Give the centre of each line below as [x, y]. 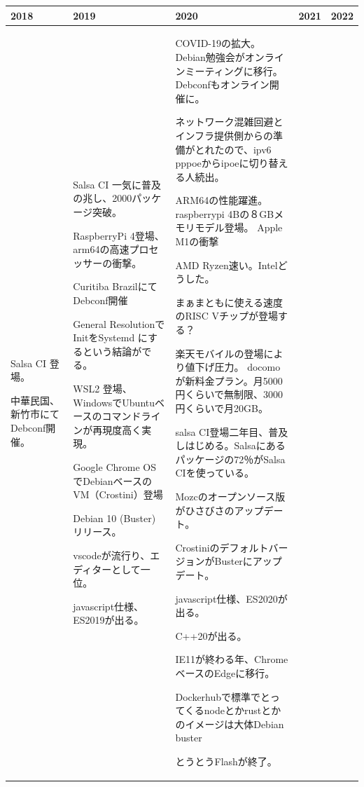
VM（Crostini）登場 [118, 494]
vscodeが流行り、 [112, 555]
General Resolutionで [119, 323]
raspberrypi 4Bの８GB [225, 213]
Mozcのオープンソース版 [230, 496]
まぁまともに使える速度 [229, 302]
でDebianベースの [112, 480]
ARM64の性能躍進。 [222, 200]
